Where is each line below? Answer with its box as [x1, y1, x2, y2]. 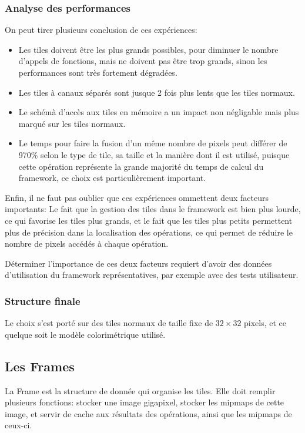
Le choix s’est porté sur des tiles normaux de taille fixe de [5, 317, 213, 329]
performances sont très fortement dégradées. [18, 66, 177, 78]
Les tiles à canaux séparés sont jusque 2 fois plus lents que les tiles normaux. [18, 86, 295, 98]
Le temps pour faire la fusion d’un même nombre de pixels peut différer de [18, 137, 287, 149]
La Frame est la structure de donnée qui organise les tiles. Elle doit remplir [5, 384, 276, 397]
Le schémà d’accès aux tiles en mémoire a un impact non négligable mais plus [18, 106, 299, 118]
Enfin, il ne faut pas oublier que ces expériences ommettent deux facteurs [5, 191, 269, 203]
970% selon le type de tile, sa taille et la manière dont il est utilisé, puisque [18, 148, 290, 160]
